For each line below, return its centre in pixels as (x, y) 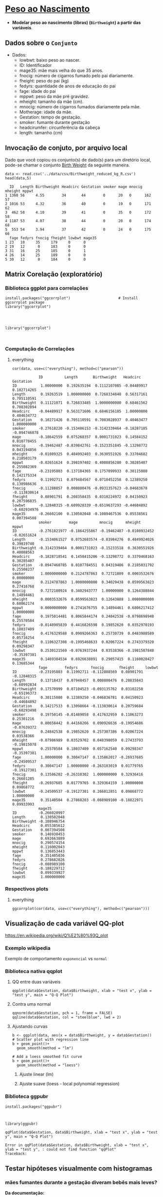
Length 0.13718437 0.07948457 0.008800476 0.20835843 (78, 680)
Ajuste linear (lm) (36, 1074)
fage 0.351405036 (38, 855)
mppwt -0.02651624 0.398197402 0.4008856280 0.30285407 (80, 462)
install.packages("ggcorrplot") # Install (72, 298)
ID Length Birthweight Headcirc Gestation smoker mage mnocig (76, 186)
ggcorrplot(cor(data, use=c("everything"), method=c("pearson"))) (81, 908)
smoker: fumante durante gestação (54, 122)
